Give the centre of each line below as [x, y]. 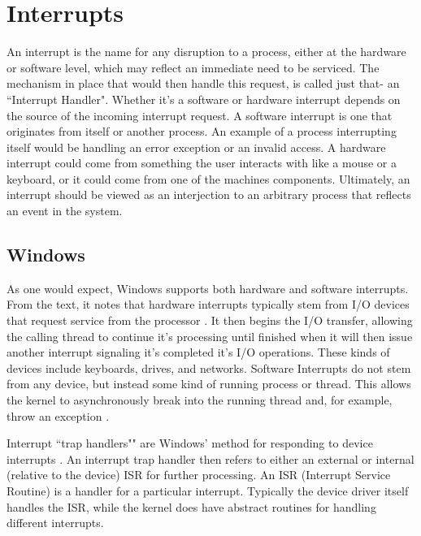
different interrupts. [55, 523]
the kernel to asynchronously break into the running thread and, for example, [200, 400]
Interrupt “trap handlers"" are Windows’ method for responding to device [190, 443]
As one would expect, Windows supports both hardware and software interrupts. [208, 288]
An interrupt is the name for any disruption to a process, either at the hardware [206, 52]
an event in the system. [65, 211]
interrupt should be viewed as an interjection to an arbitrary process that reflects [209, 195]
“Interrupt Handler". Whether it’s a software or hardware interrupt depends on [204, 99]
